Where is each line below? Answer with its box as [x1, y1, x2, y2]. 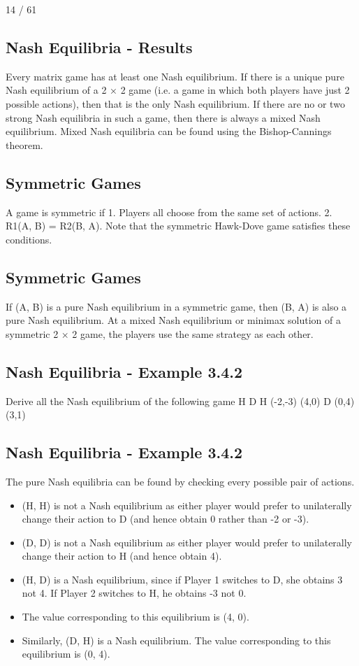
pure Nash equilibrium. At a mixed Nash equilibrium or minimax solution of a [6, 313, 341, 327]
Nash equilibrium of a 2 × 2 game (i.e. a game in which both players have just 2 [6, 83, 350, 97]
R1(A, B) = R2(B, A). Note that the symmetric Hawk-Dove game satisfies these [6, 218, 351, 233]
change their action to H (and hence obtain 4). [22, 548, 222, 563]
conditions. [6, 232, 52, 246]
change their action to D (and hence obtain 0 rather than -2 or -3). [22, 511, 309, 526]
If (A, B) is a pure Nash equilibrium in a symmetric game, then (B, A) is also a [6, 299, 347, 313]
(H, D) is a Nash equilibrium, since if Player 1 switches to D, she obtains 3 [22, 572, 343, 586]
